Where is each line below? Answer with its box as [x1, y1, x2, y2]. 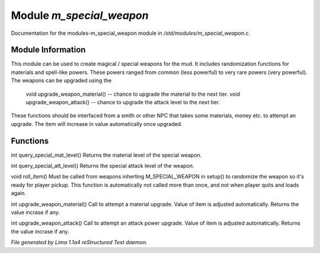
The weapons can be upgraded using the [11, 77, 112, 84]
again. [11, 190, 27, 197]
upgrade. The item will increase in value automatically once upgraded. [11, 120, 183, 127]
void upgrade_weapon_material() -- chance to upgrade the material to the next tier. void [25, 90, 240, 98]
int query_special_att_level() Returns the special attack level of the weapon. [11, 163, 195, 170]
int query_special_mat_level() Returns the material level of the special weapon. [11, 151, 202, 158]
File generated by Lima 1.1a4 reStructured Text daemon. [11, 239, 148, 246]
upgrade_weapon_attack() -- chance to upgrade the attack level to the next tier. [25, 99, 220, 106]
